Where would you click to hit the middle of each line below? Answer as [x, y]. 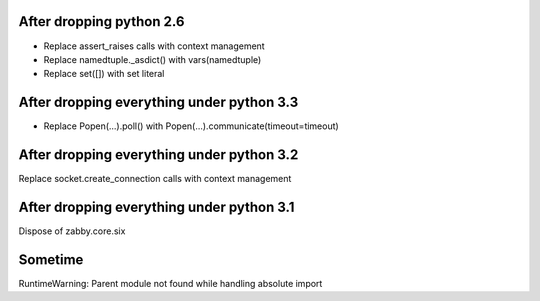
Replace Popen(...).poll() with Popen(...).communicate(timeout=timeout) [191, 126]
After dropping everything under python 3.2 [158, 155]
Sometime [51, 259]
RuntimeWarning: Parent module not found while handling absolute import [170, 283]
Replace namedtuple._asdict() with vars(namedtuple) [152, 59]
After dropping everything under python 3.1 [156, 206]
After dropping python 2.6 [101, 21]
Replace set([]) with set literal [104, 74]
